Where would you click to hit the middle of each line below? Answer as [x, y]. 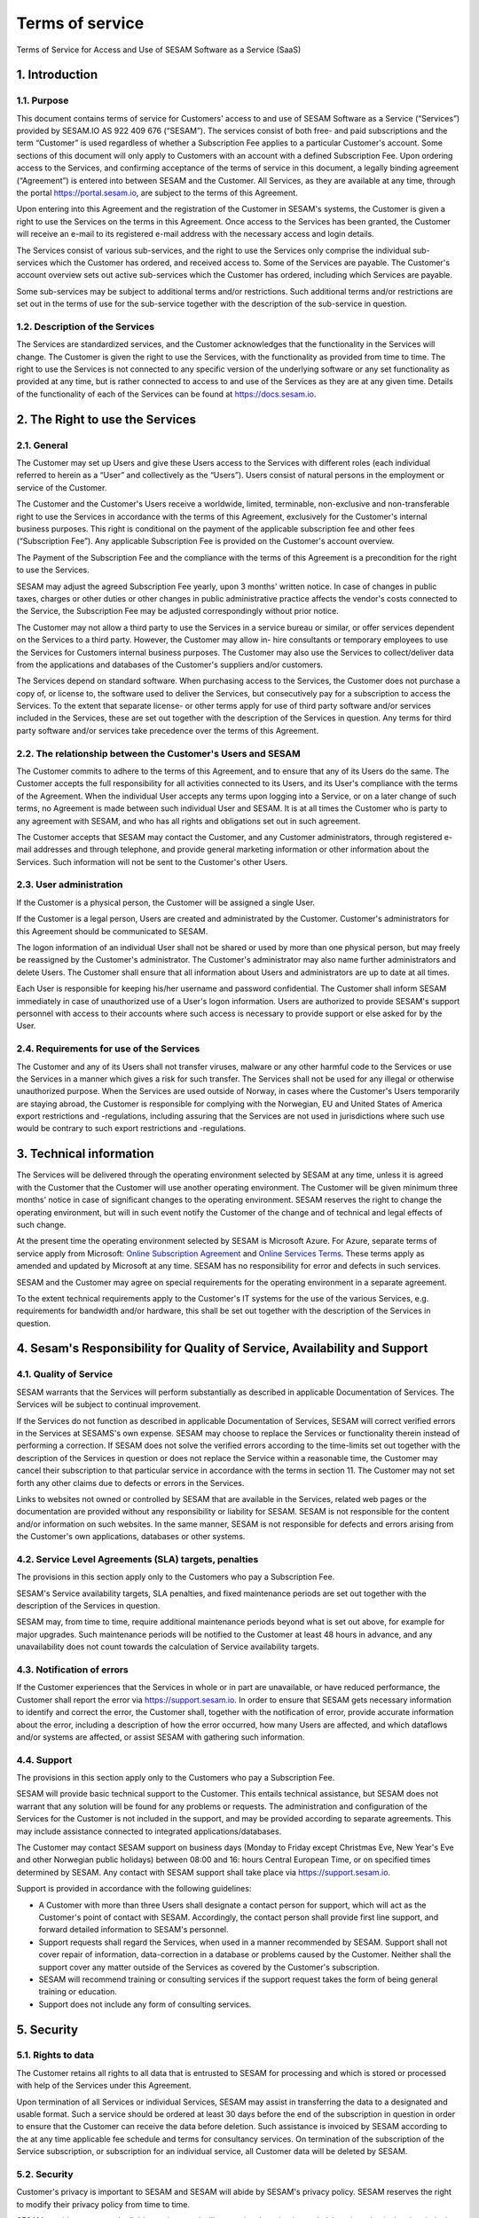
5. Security [47, 2029]
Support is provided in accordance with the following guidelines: [134, 1889]
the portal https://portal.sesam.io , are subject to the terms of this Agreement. [157, 193]
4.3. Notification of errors [72, 1670]
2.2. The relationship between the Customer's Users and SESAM [158, 753]
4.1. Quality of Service [65, 1374]
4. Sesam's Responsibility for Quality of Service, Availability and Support [222, 1349]
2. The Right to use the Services [106, 419]
